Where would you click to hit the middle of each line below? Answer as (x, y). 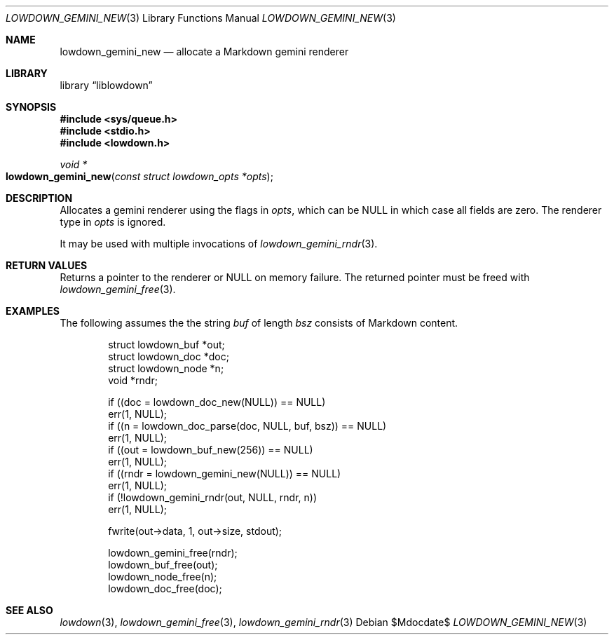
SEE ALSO (29, 610)
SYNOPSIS (31, 107)
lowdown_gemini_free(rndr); (173, 553)
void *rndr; (133, 380)
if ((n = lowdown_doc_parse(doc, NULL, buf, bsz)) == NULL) (247, 426)
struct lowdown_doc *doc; (169, 356)
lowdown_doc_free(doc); (165, 588)
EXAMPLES (33, 311)
